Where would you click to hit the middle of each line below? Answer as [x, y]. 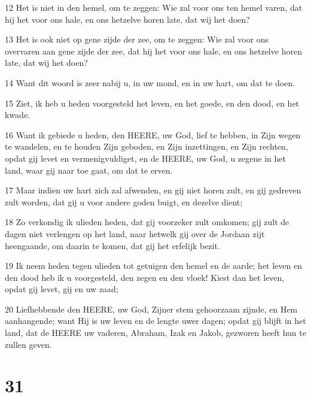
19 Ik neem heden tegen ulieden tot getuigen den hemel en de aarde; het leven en [153, 266]
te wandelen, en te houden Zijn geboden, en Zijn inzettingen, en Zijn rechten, [147, 146]
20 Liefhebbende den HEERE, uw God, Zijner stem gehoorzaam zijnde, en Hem [151, 309]
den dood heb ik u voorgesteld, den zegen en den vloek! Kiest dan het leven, [145, 277]
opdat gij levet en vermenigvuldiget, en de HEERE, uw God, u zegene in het [145, 158]
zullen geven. [28, 344]
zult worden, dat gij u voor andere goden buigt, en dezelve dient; [124, 201]
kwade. [17, 115]
